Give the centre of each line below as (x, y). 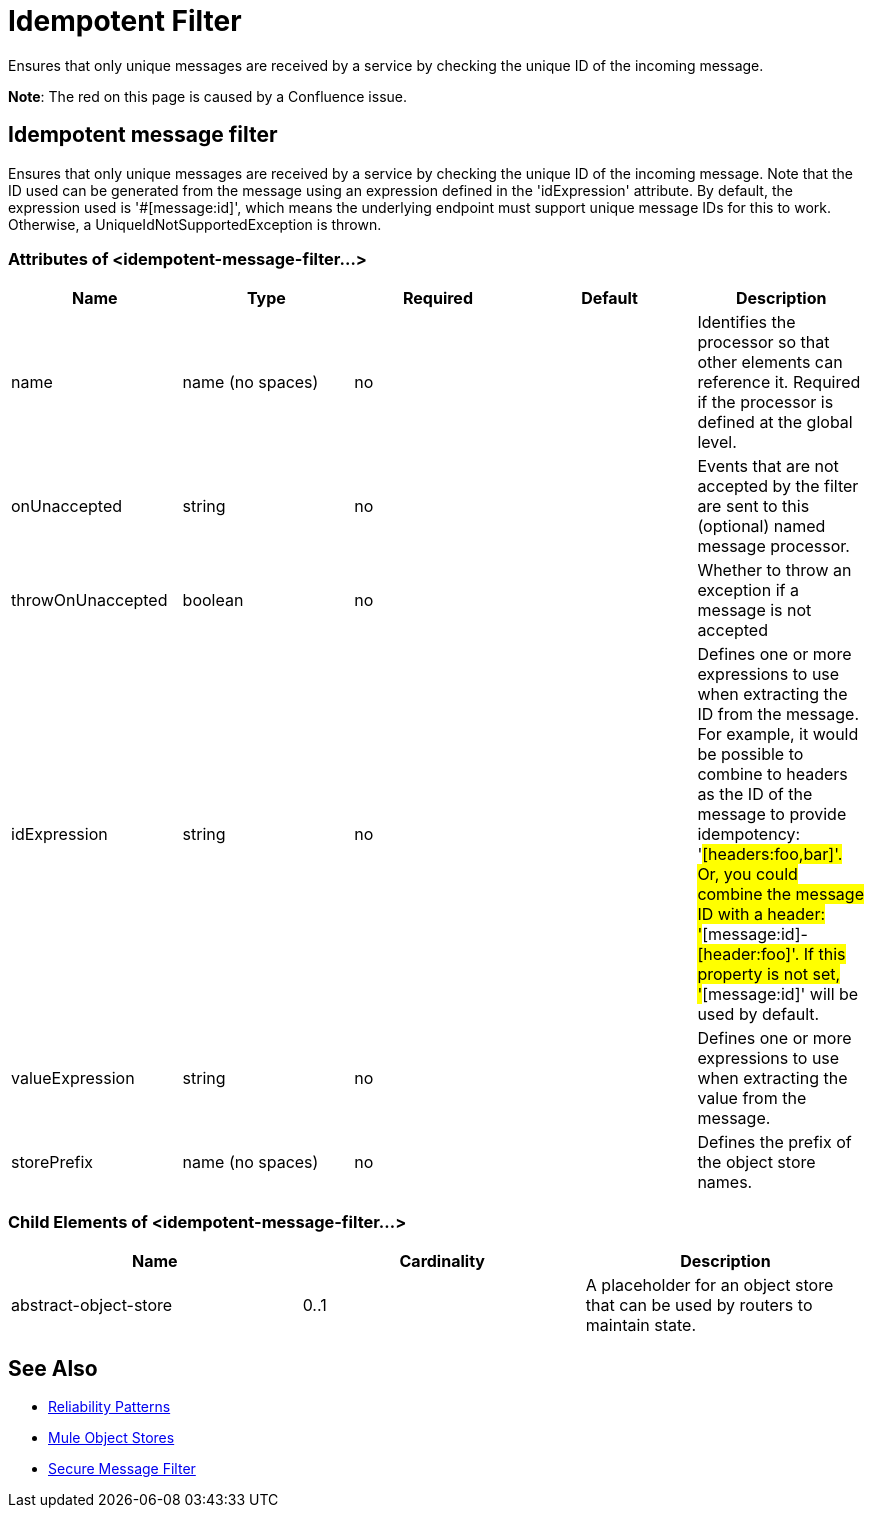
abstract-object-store (92, 1305)
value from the (752, 1098)
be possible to (750, 754)
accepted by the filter (778, 486)
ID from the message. (778, 714)
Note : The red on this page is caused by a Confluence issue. (207, 96)
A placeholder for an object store (709, 1285)
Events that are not (768, 466)
